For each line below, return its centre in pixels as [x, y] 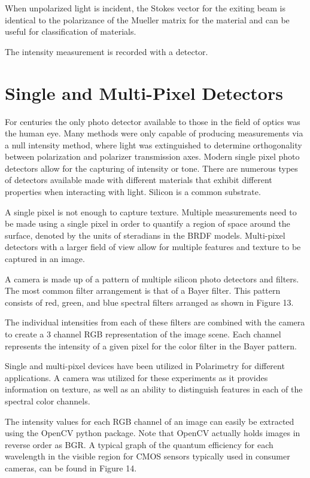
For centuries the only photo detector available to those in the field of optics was [153, 121]
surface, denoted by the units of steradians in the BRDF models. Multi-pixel [145, 235]
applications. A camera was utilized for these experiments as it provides [136, 377]
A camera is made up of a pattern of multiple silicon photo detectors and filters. [152, 278]
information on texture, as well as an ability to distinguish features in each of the [154, 389]
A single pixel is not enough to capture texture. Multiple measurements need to [151, 211]
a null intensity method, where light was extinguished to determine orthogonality [154, 144]
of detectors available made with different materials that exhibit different [139, 180]
